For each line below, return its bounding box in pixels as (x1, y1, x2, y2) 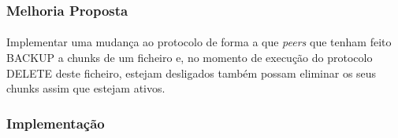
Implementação (6, 113, 105, 133)
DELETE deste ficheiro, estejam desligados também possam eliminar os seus (6, 64, 377, 81)
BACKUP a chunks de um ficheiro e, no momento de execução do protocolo (6, 49, 373, 66)
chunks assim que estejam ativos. (6, 80, 166, 96)
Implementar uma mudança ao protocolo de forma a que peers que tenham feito (6, 34, 392, 50)
